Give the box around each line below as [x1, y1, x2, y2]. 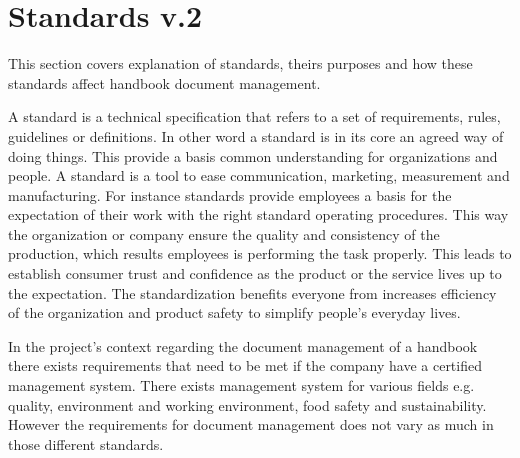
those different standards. [8, 433, 164, 454]
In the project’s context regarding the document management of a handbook [8, 335, 478, 356]
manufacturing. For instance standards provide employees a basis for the [8, 184, 452, 205]
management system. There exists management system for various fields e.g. [8, 375, 475, 396]
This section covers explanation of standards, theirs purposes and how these [8, 53, 473, 74]
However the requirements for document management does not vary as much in [8, 414, 494, 435]
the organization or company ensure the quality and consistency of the [8, 223, 440, 244]
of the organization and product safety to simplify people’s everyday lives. [8, 302, 461, 323]
